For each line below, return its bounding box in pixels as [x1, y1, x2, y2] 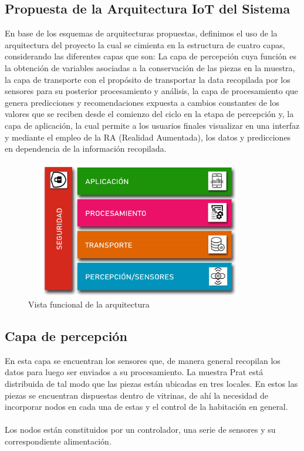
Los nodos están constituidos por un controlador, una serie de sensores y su [5, 423, 276, 436]
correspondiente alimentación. [5, 435, 112, 447]
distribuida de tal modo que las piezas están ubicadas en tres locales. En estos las [5, 377, 298, 390]
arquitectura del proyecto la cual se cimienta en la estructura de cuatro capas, [5, 38, 285, 51]
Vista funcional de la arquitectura [28, 298, 150, 310]
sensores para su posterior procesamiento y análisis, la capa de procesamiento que [5, 85, 298, 97]
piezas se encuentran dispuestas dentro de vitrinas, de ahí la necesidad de [5, 389, 269, 401]
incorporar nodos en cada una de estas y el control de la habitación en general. [5, 400, 288, 413]
